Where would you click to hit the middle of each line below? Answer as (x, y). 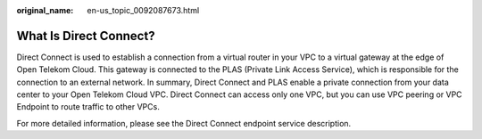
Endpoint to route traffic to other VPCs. (88, 107)
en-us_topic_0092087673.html (143, 10)
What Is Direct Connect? (86, 36)
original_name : (45, 10)
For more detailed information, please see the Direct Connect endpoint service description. (184, 123)
